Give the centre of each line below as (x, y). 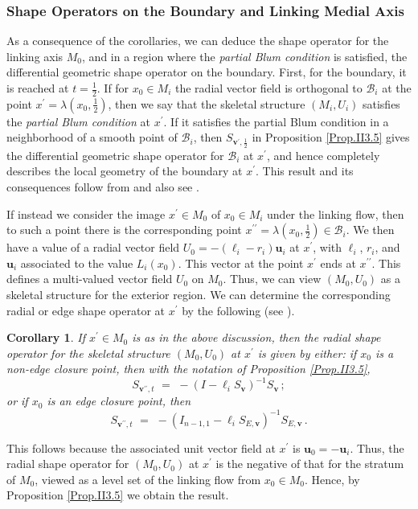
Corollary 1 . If (46, 337)
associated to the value (77, 263)
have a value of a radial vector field (93, 247)
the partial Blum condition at (79, 121)
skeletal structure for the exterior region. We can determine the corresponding (199, 294)
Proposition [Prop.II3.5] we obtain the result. (118, 495)
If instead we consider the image (86, 213)
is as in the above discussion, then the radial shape (256, 337)
